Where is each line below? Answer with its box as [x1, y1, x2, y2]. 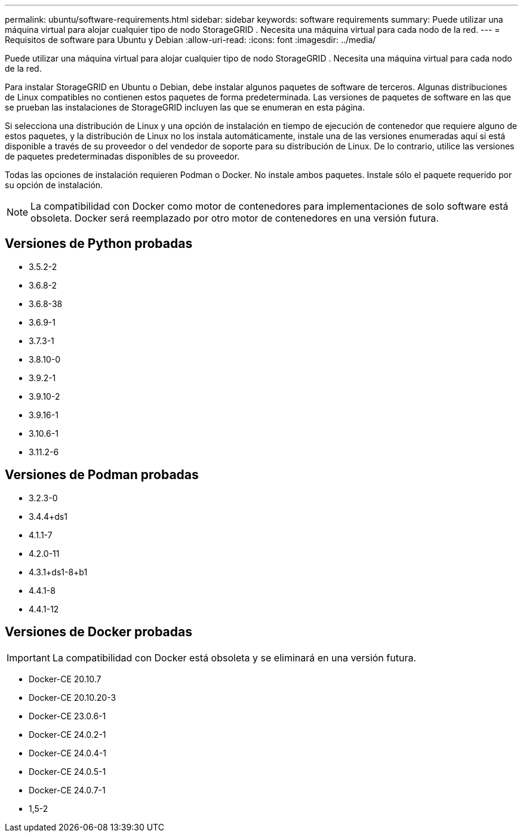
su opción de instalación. [5, 180, 103, 190]
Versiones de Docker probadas [5, 624, 192, 640]
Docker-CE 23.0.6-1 [29, 710, 106, 721]
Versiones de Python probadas [5, 236, 193, 252]
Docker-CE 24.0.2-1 [29, 729, 106, 740]
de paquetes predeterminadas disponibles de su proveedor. [5, 151, 240, 161]
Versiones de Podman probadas [5, 467, 199, 483]
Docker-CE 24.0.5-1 [29, 766, 106, 777]
